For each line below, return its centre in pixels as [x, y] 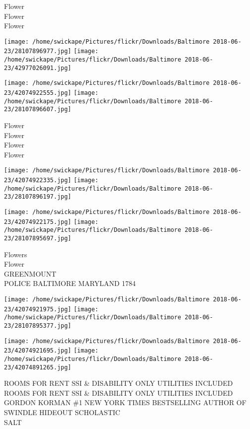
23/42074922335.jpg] [38, 180]
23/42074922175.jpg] [38, 222]
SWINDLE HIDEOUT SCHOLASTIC [62, 412]
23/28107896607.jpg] [38, 109]
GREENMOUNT [30, 273]
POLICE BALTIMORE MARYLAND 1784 [70, 283]
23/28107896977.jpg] [38, 51]
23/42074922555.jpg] [38, 93]
